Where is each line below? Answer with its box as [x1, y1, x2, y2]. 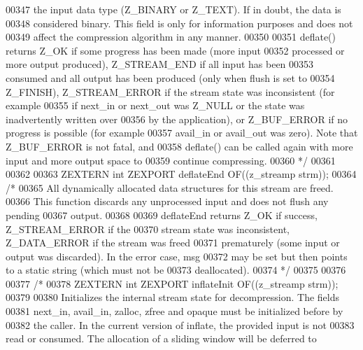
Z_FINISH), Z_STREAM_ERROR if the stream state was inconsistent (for [6, 84, 335, 99]
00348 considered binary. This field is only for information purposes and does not [6, 15, 353, 30]
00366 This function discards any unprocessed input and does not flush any [6, 194, 329, 209]
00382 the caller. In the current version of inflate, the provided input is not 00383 [6, 317, 355, 332]
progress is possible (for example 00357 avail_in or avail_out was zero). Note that [6, 125, 358, 140]
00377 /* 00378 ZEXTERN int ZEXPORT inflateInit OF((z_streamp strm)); [6, 276, 339, 290]
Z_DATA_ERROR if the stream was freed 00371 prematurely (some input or [6, 235, 340, 250]
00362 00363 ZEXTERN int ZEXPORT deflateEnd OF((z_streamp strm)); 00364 [6, 167, 357, 181]
